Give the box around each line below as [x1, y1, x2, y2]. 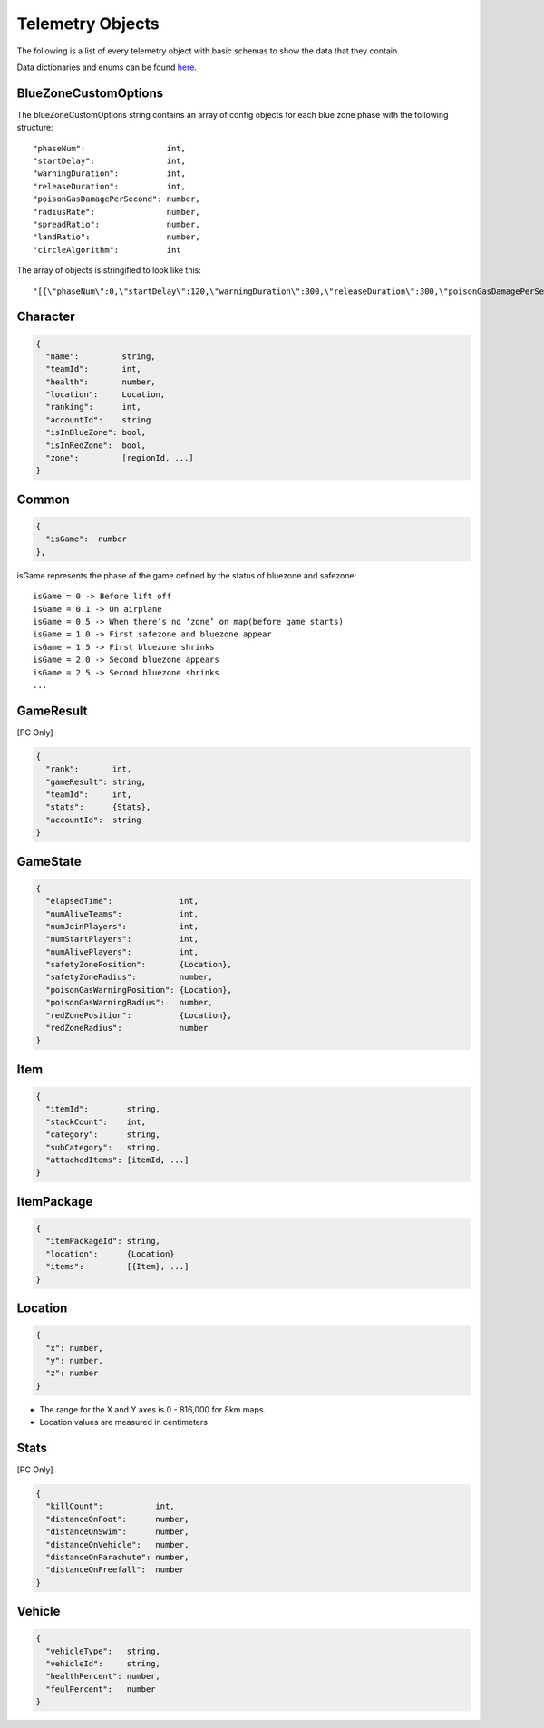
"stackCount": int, [45, 1116, 147, 1127]
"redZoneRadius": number [45, 1023, 209, 1034]
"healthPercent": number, [45, 1671, 160, 1682]
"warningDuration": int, [33, 169, 186, 179]
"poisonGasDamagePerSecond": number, [33, 194, 201, 204]
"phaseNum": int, [33, 143, 186, 153]
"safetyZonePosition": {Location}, [45, 959, 233, 970]
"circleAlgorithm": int [33, 245, 181, 255]
